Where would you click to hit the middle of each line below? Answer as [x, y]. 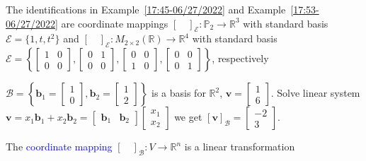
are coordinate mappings [115, 23]
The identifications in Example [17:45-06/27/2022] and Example [146, 9]
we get [188, 117]
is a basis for [178, 93]
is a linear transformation [240, 147]
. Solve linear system [315, 93]
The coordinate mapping [59, 147]
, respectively [240, 58]
